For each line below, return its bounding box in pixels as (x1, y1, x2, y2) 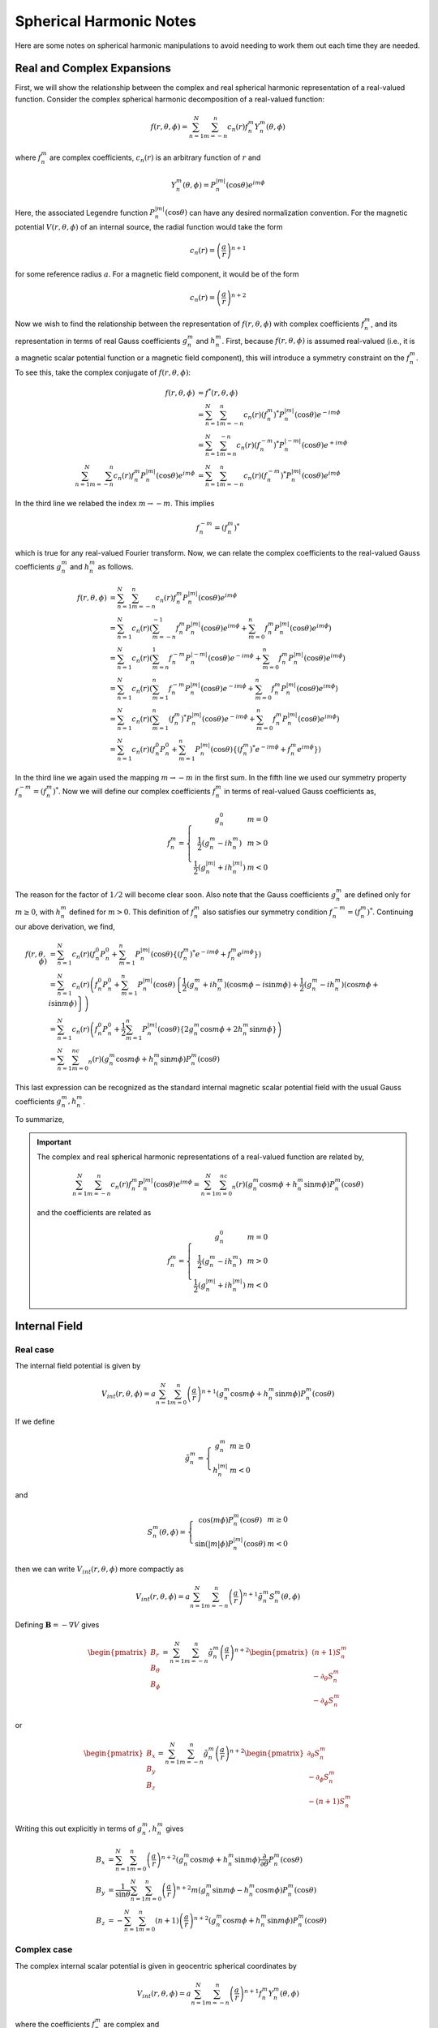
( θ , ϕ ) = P (182, 180, 217, 190)
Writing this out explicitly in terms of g (15, 1824, 143, 1833)
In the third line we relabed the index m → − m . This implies (15, 499, 215, 509)
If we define (15, 1416, 55, 1427)
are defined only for (344, 890, 411, 900)
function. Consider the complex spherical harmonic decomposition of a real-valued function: (15, 94, 324, 104)
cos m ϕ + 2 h (200, 1025, 243, 1033)
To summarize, (15, 1115, 65, 1124)
